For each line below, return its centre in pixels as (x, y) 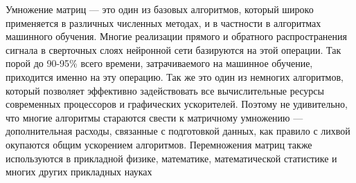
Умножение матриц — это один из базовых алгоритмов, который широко (160, 9)
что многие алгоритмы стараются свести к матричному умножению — (154, 117)
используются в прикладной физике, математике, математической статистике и (171, 158)
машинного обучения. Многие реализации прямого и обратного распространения (177, 36)
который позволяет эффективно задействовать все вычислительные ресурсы (165, 90)
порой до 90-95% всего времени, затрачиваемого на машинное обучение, (159, 63)
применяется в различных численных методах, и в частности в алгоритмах (163, 22)
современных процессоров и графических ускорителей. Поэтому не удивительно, (177, 104)
